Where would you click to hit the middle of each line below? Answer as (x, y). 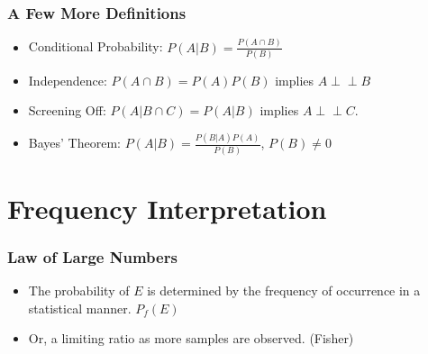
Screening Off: (67, 110)
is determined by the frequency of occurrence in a (284, 290)
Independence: (68, 80)
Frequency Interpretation (167, 208)
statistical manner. (80, 308)
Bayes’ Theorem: (74, 143)
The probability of (79, 290)
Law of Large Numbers (92, 256)
